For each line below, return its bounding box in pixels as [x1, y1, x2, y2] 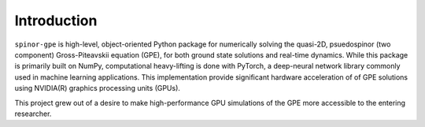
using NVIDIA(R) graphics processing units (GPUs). [14, 84, 181, 93]
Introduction [14, 12, 98, 29]
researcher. [14, 109, 52, 118]
